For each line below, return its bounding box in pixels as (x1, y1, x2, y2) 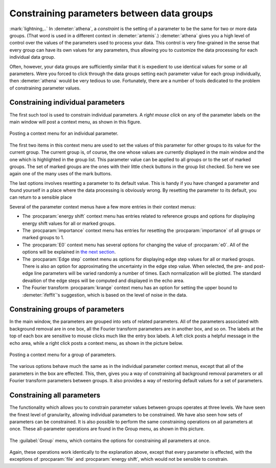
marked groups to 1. (22, 235, 64, 241)
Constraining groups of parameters (9, 305, 125, 314)
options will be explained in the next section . (22, 249, 116, 255)
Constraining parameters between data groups (9, 8, 213, 19)
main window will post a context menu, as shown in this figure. (9, 119, 142, 125)
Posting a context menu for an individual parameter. (9, 130, 119, 136)
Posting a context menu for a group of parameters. (9, 352, 117, 358)
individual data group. (9, 54, 56, 60)
